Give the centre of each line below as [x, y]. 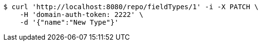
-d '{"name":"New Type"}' [69, 22]
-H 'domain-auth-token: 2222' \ [81, 15]
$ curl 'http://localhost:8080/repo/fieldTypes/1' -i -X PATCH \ [131, 7]
